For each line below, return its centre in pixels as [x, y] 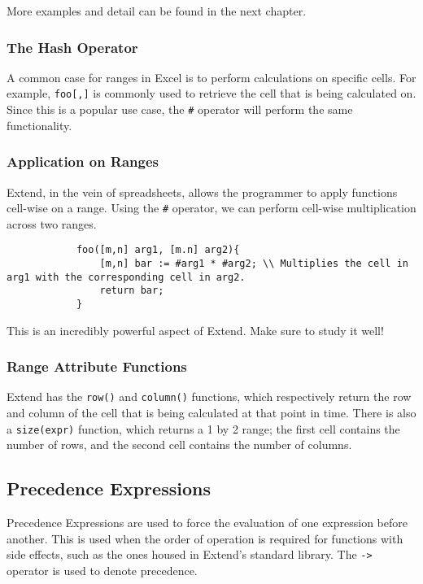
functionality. [39, 125]
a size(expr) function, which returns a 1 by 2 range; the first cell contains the [203, 428]
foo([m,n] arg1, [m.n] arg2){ [158, 250]
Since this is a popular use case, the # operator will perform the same [180, 109]
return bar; [132, 291]
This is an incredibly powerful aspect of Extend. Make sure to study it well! [195, 330]
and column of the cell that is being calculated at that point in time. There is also [211, 413]
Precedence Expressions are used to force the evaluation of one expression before [207, 523]
